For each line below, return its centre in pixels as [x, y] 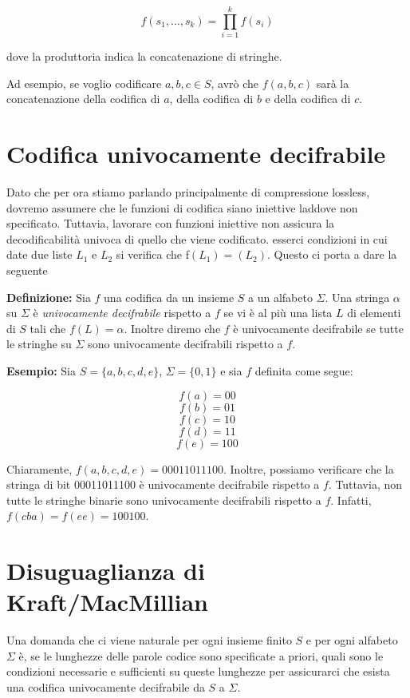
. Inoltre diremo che [172, 328]
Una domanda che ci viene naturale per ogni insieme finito [149, 640]
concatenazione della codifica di [83, 99]
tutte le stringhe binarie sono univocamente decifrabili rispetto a [164, 500]
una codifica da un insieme [169, 297]
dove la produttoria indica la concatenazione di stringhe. [144, 56]
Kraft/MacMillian [107, 602]
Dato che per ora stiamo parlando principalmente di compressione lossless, [188, 192]
